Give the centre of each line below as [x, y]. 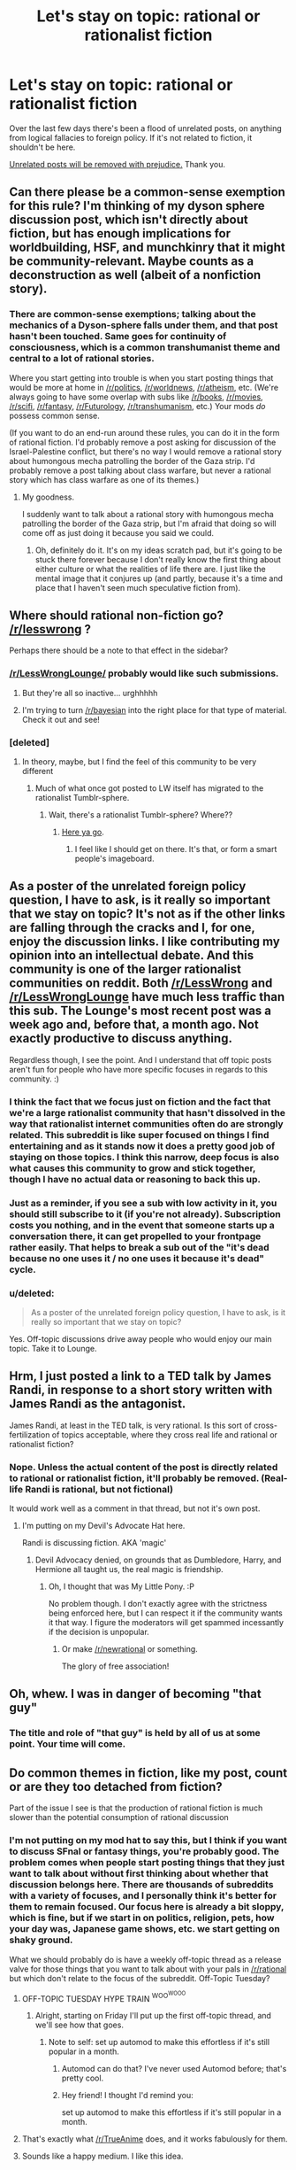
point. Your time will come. [68, 1744]
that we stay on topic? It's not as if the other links [147, 914]
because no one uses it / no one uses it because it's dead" [137, 1258]
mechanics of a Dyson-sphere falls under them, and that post [144, 325]
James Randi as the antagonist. [98, 1404]
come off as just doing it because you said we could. [118, 532]
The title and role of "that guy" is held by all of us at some [135, 1733]
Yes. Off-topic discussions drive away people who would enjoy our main [140, 1338]
